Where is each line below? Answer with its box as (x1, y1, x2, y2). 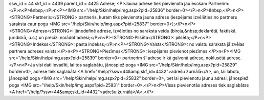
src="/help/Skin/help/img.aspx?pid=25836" (77, 7, 165, 13)
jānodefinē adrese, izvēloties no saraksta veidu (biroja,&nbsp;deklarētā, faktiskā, (74, 28, 237, 33)
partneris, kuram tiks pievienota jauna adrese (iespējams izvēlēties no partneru (78, 14, 238, 20)
